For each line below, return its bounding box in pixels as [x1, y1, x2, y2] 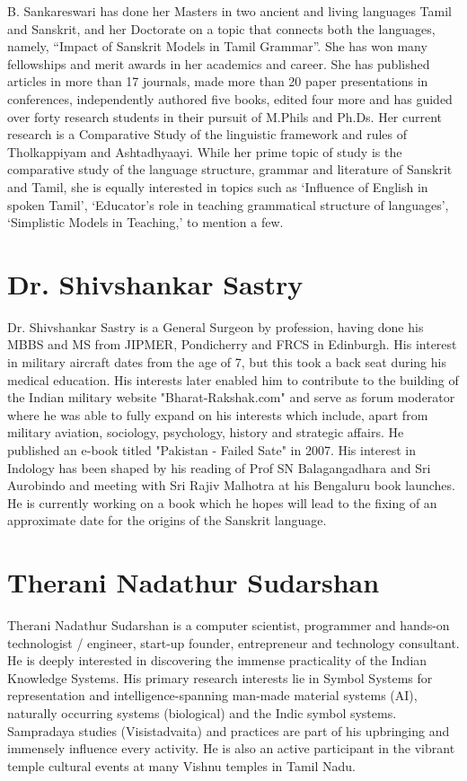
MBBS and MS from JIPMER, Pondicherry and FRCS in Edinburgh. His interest [7, 335, 457, 354]
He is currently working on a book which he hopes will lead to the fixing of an [7, 493, 437, 512]
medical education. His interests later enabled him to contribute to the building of [7, 370, 459, 389]
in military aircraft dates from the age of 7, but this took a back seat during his [7, 353, 446, 372]
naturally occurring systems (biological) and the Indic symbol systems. [7, 704, 397, 723]
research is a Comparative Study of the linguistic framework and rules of [7, 125, 408, 144]
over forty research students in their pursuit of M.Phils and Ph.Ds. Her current [7, 107, 443, 126]
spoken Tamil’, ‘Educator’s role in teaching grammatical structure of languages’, [7, 195, 449, 214]
